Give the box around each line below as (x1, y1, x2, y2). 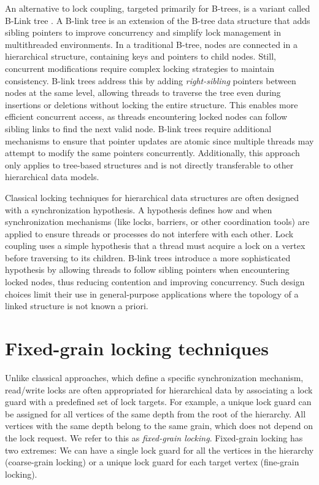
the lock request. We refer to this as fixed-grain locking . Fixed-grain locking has (5, 431, 303, 444)
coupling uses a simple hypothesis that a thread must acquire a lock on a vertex (5, 239, 306, 252)
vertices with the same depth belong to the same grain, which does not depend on (5, 419, 313, 432)
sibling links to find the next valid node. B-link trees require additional (5, 122, 272, 135)
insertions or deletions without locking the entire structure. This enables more (5, 98, 298, 111)
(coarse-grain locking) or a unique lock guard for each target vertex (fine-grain (5, 455, 299, 468)
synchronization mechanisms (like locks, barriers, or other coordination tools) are (5, 215, 310, 228)
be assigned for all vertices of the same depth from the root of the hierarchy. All (5, 407, 306, 420)
